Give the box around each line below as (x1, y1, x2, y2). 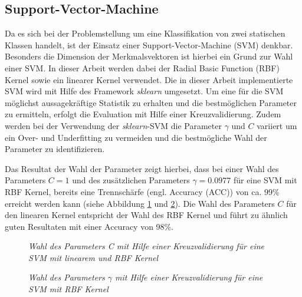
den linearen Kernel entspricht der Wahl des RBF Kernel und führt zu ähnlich (5, 209, 288, 221)
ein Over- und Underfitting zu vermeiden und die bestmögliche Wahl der (5, 131, 267, 143)
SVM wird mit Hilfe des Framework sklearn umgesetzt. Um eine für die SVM (5, 85, 284, 97)
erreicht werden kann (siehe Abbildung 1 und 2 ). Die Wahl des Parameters (5, 197, 275, 209)
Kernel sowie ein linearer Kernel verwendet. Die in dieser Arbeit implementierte (5, 73, 293, 85)
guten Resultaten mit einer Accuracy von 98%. (5, 220, 174, 232)
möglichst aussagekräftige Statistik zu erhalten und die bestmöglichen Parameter (5, 96, 297, 108)
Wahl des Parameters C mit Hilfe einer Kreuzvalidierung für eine (28, 240, 265, 252)
